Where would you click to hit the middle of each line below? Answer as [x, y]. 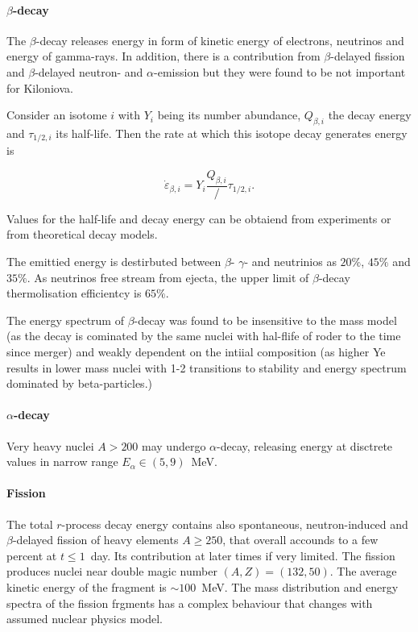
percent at [32, 555]
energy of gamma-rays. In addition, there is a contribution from [163, 56]
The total [30, 524]
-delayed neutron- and [89, 71]
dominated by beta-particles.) [79, 383]
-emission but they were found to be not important [280, 71]
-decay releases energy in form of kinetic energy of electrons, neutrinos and [220, 40]
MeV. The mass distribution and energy [300, 586]
